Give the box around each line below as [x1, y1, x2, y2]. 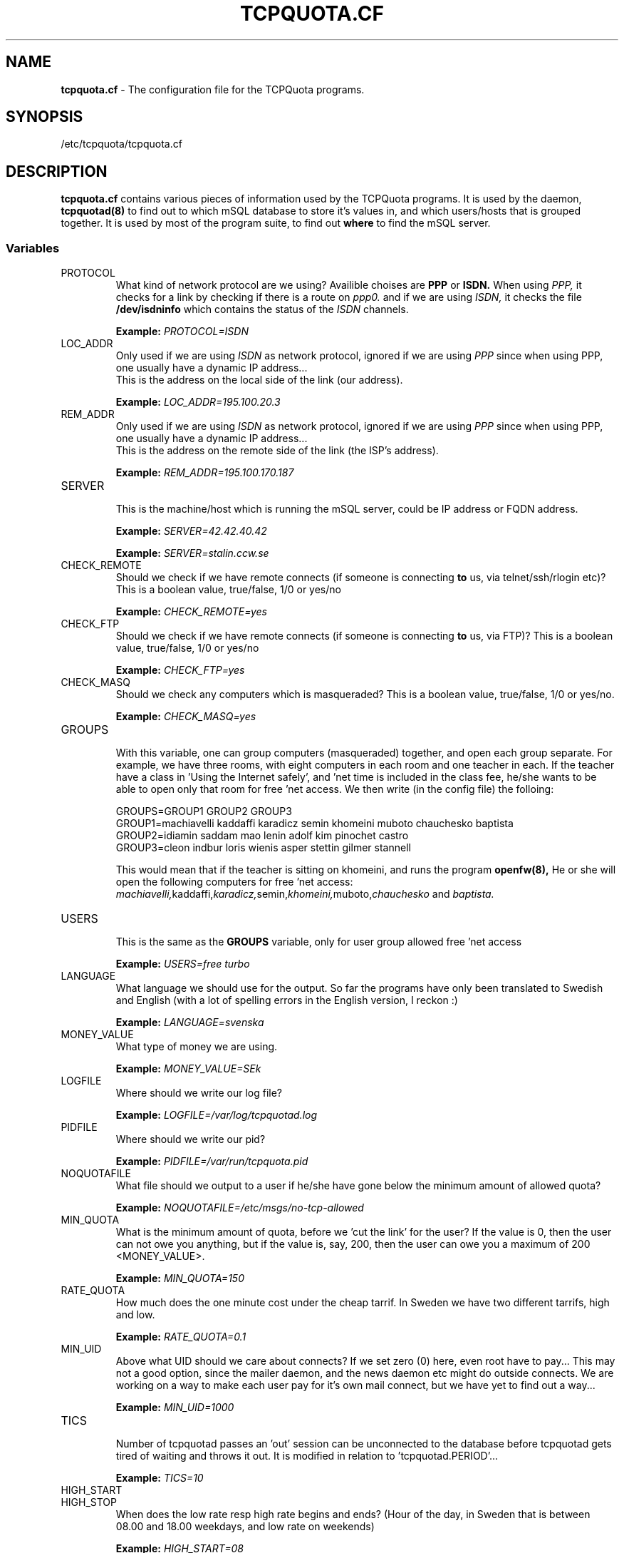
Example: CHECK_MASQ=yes [115, 710, 256, 723]
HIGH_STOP [61, 1496, 117, 1509]
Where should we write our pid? [115, 1133, 266, 1146]
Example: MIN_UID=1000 [115, 1401, 234, 1414]
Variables [6, 240, 60, 255]
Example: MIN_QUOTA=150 [115, 1272, 244, 1285]
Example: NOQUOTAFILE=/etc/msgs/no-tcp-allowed [115, 1201, 364, 1214]
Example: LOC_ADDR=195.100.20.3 [115, 396, 281, 409]
